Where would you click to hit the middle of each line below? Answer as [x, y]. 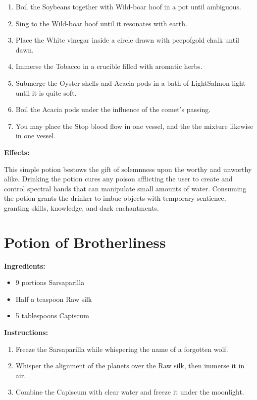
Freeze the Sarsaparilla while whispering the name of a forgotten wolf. [122, 349]
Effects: [17, 152]
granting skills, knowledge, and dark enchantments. [81, 207]
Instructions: [26, 332]
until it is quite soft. [46, 92]
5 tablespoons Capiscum [52, 315]
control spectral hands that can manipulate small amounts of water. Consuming [125, 188]
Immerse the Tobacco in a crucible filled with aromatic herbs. [109, 66]
